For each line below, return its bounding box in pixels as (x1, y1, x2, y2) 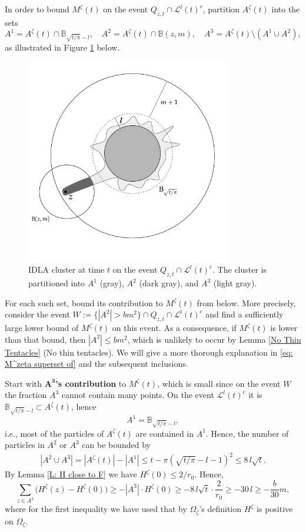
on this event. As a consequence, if (112, 322, 237, 334)
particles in (5, 439, 45, 451)
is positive (257, 503, 293, 515)
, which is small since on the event (157, 377, 281, 389)
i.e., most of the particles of (5, 427, 104, 439)
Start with (5, 377, 42, 389)
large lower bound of (5, 322, 79, 334)
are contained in (135, 427, 194, 439)
